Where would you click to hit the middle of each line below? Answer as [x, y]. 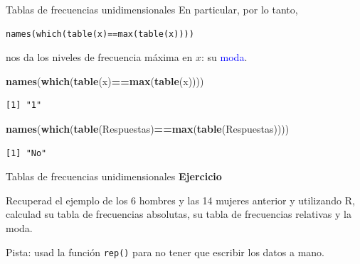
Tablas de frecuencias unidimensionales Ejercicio [114, 176]
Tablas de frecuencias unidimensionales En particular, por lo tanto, [152, 9]
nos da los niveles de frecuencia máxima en [99, 57]
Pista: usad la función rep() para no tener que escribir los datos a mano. [165, 252]
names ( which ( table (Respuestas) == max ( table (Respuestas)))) [148, 128]
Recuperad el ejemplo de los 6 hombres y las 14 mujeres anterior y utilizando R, [180, 200]
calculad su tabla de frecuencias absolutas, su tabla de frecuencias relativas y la [179, 214]
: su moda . [224, 57]
